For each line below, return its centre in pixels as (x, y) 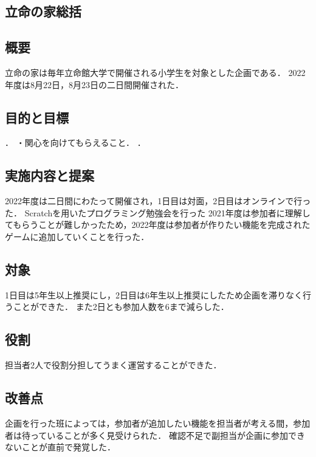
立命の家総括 (43, 11)
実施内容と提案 (50, 175)
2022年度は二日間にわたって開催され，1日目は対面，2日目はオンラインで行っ (158, 201)
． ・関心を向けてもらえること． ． (75, 143)
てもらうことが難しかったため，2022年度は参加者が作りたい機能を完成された (158, 225)
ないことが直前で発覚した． (60, 447)
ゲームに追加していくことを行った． (77, 236)
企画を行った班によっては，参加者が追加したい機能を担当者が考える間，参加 (158, 423)
